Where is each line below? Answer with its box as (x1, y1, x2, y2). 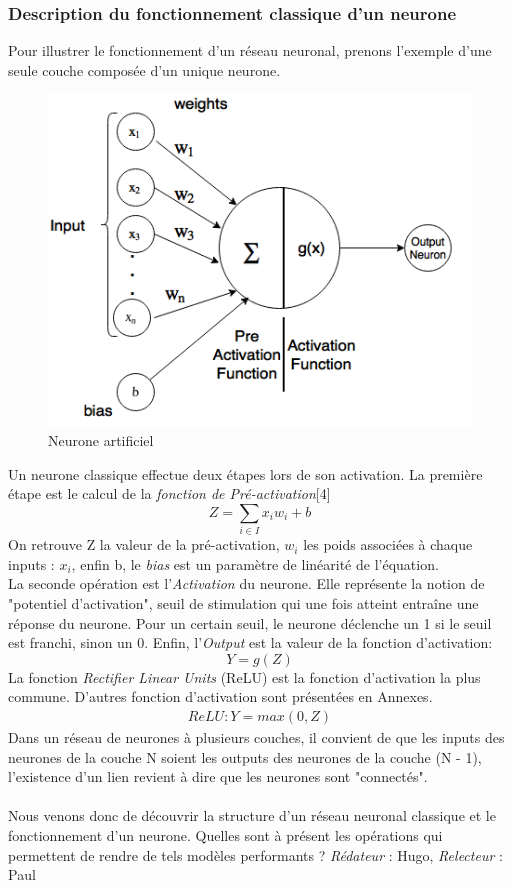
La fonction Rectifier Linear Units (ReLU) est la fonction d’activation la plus (8, 666, 481, 687)
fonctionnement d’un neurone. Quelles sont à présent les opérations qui (8, 825, 443, 845)
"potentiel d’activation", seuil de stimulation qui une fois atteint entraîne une (8, 593, 479, 614)
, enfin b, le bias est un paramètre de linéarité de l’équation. (71, 553, 439, 574)
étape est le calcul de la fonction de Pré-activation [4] (8, 483, 331, 504)
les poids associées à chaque (303, 534, 473, 555)
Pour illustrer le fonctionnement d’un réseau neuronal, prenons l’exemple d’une (8, 40, 492, 61)
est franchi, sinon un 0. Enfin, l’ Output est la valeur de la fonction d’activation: (8, 632, 493, 653)
